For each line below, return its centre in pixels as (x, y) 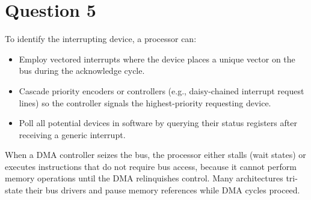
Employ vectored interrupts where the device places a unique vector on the (157, 59)
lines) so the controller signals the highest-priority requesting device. (145, 102)
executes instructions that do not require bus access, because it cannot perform (151, 166)
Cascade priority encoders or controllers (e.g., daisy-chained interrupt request (162, 90)
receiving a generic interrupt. (72, 134)
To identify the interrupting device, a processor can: (101, 39)
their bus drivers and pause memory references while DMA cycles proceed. (163, 190)
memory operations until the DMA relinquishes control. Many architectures (144, 178)
